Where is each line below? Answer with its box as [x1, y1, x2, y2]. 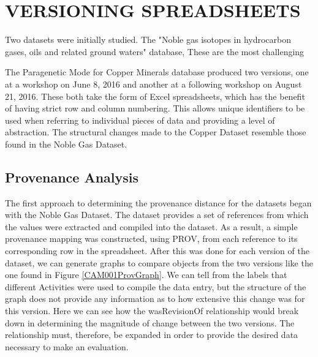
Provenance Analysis [5, 167, 139, 186]
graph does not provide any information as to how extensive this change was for [5, 292, 305, 305]
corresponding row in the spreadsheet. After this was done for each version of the [5, 244, 309, 257]
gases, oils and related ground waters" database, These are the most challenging [5, 45, 305, 58]
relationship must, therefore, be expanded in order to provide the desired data [5, 328, 298, 341]
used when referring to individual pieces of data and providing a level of [5, 113, 275, 126]
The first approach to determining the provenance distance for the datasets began [5, 196, 312, 209]
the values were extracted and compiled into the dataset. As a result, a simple [5, 220, 298, 233]
